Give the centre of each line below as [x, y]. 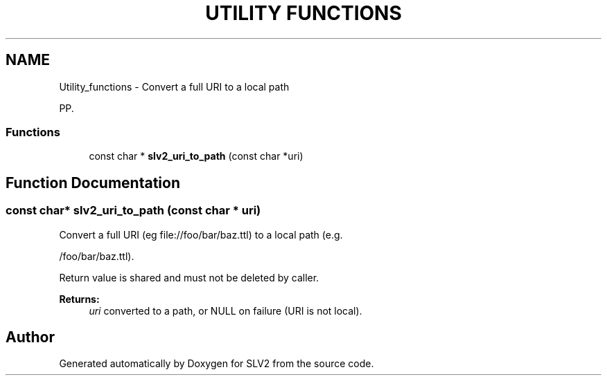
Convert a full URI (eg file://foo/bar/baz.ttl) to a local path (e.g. [201, 234]
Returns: [79, 299]
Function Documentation [93, 183]
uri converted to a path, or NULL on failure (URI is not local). [226, 310]
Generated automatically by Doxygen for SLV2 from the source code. [217, 364]
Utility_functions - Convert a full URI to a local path [174, 86]
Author [30, 337]
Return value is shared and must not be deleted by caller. [189, 277]
